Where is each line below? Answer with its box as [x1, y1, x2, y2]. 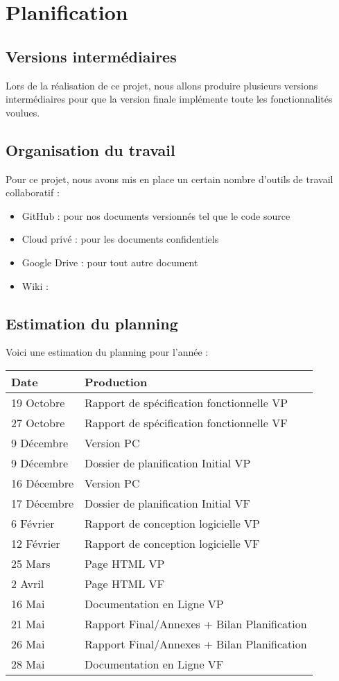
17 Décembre [11, 494, 74, 511]
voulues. [6, 105, 40, 119]
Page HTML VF [85, 575, 164, 592]
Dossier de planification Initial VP [85, 454, 251, 471]
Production [85, 373, 148, 390]
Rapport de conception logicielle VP [85, 515, 260, 531]
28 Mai [11, 655, 45, 672]
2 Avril [11, 575, 44, 592]
